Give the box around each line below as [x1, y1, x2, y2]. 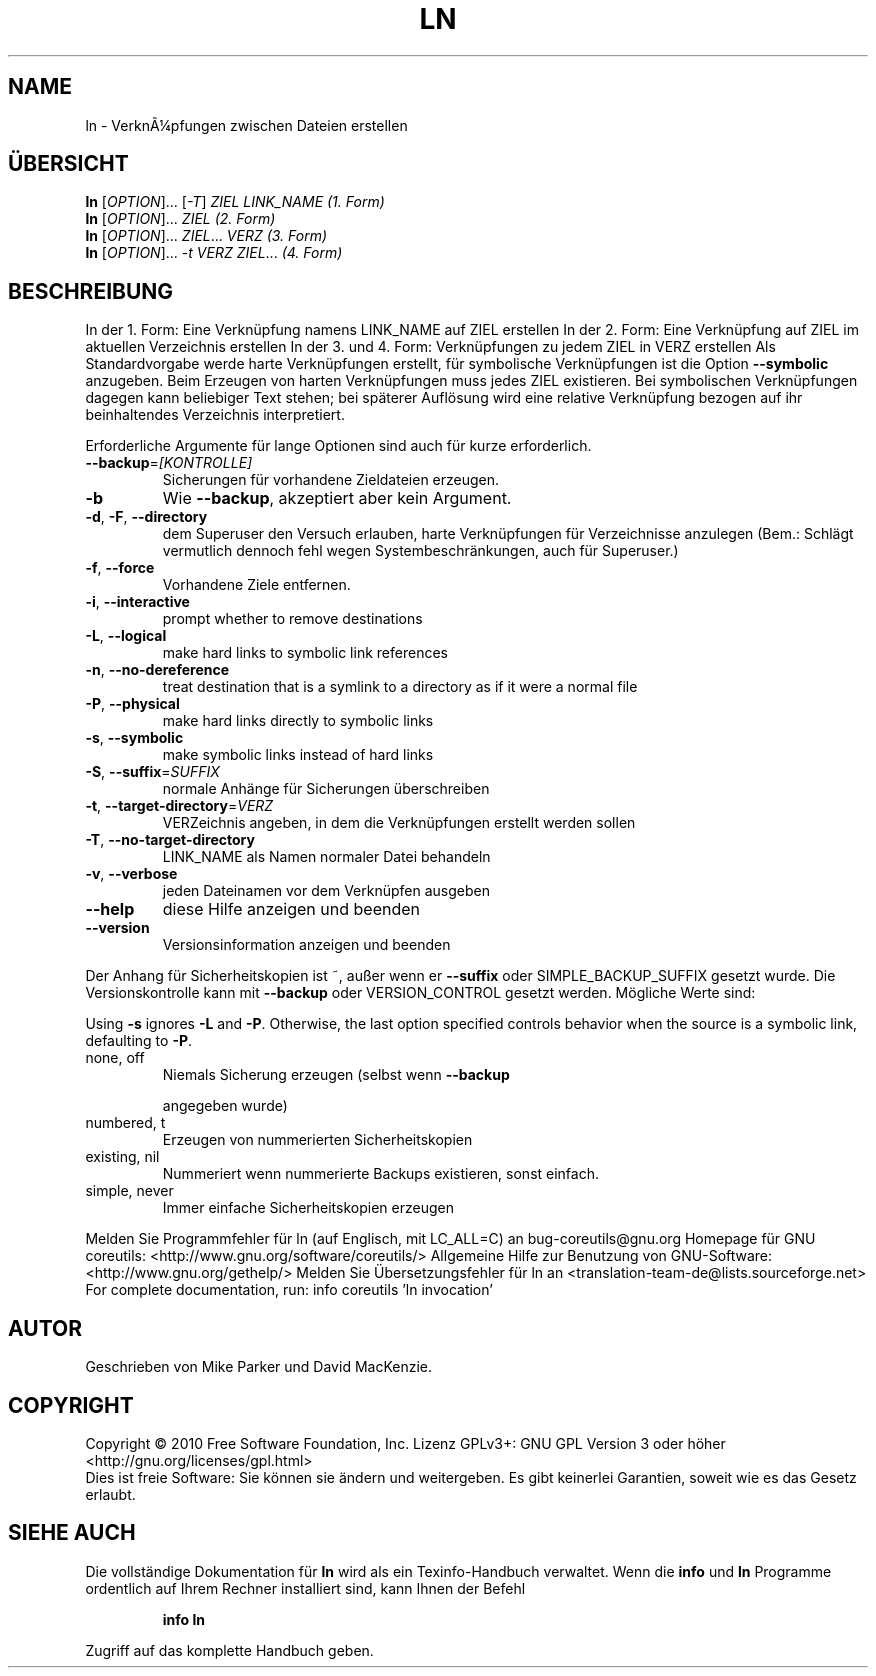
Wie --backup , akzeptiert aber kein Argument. [162, 488, 512, 509]
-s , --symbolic [85, 729, 184, 747]
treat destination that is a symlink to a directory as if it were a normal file [162, 678, 638, 696]
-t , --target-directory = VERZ [85, 797, 274, 815]
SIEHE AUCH [8, 1520, 136, 1546]
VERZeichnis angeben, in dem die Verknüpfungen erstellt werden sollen [162, 814, 636, 832]
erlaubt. [85, 1485, 136, 1503]
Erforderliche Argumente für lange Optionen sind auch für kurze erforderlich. [85, 437, 592, 455]
